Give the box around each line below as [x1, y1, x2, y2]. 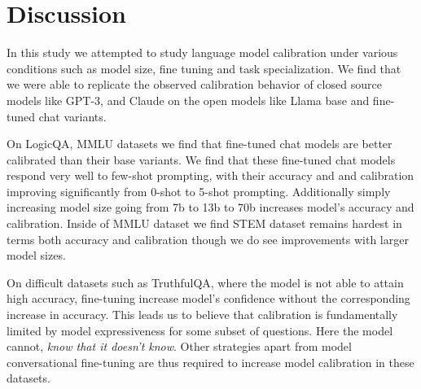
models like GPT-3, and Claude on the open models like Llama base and [7, 91, 370, 108]
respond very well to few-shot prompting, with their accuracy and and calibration [7, 167, 414, 184]
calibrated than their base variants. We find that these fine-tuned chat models [7, 151, 396, 168]
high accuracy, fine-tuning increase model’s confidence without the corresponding [7, 290, 410, 307]
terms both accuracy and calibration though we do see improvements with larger [7, 230, 409, 247]
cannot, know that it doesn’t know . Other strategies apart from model [7, 338, 352, 355]
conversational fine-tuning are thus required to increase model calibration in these [7, 353, 414, 370]
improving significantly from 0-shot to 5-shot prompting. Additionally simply [7, 182, 391, 199]
